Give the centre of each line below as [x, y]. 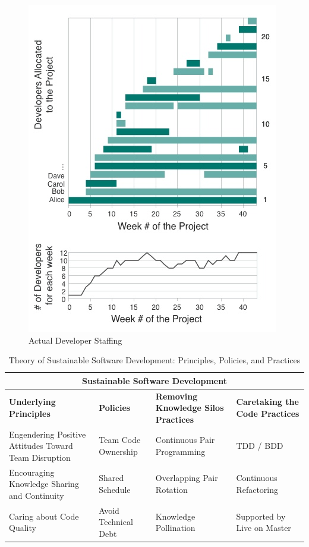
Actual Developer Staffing [75, 340]
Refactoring [257, 490]
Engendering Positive [48, 434]
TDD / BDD [260, 446]
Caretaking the [267, 402]
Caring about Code [44, 516]
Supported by [261, 516]
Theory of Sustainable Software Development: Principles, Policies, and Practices [154, 360]
